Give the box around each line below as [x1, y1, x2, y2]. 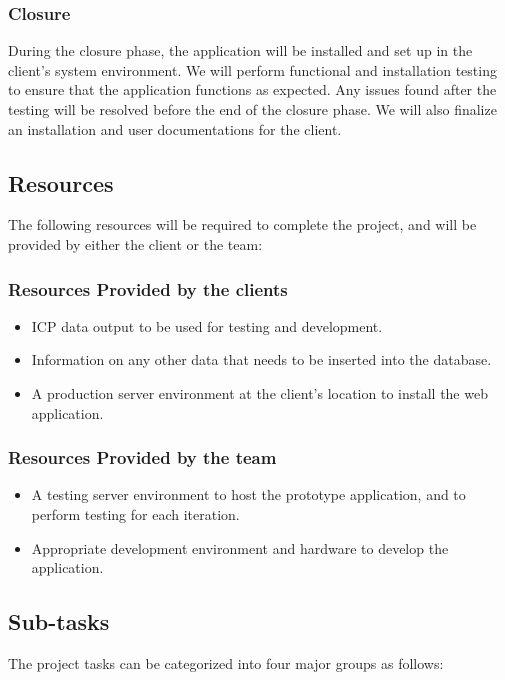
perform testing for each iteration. [31, 503, 240, 524]
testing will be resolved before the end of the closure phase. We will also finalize [8, 99, 497, 119]
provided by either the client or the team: [8, 233, 263, 254]
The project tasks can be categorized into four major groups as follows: [8, 652, 444, 673]
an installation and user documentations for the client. [8, 118, 342, 139]
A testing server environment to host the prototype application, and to [31, 484, 466, 505]
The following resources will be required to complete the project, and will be [8, 214, 477, 235]
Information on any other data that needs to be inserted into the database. [31, 349, 492, 370]
